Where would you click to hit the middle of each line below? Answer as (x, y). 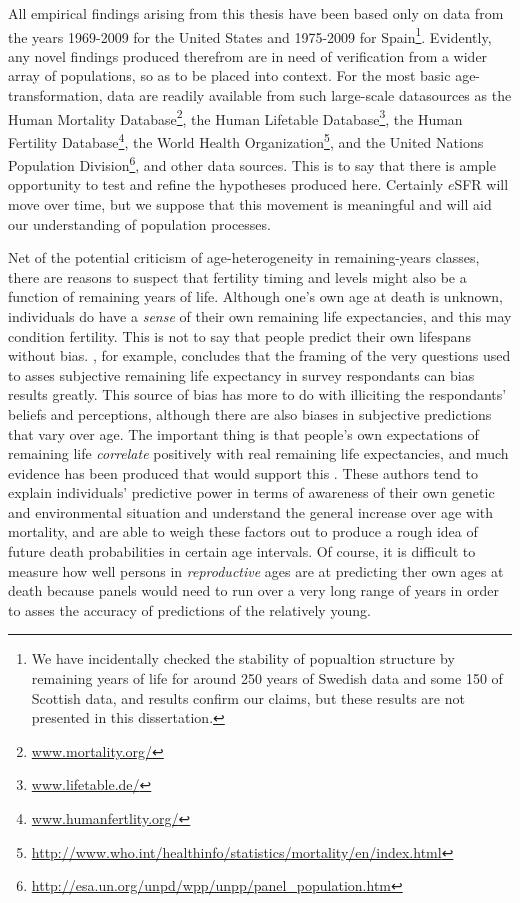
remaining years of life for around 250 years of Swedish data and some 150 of (267, 678)
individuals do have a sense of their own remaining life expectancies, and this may (260, 315)
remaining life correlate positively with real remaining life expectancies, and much (258, 453)
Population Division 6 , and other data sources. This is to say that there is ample (252, 163)
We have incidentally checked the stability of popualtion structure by (243, 658)
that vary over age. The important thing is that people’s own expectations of (243, 433)
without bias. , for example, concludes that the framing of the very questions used (259, 355)
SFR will (481, 184)
